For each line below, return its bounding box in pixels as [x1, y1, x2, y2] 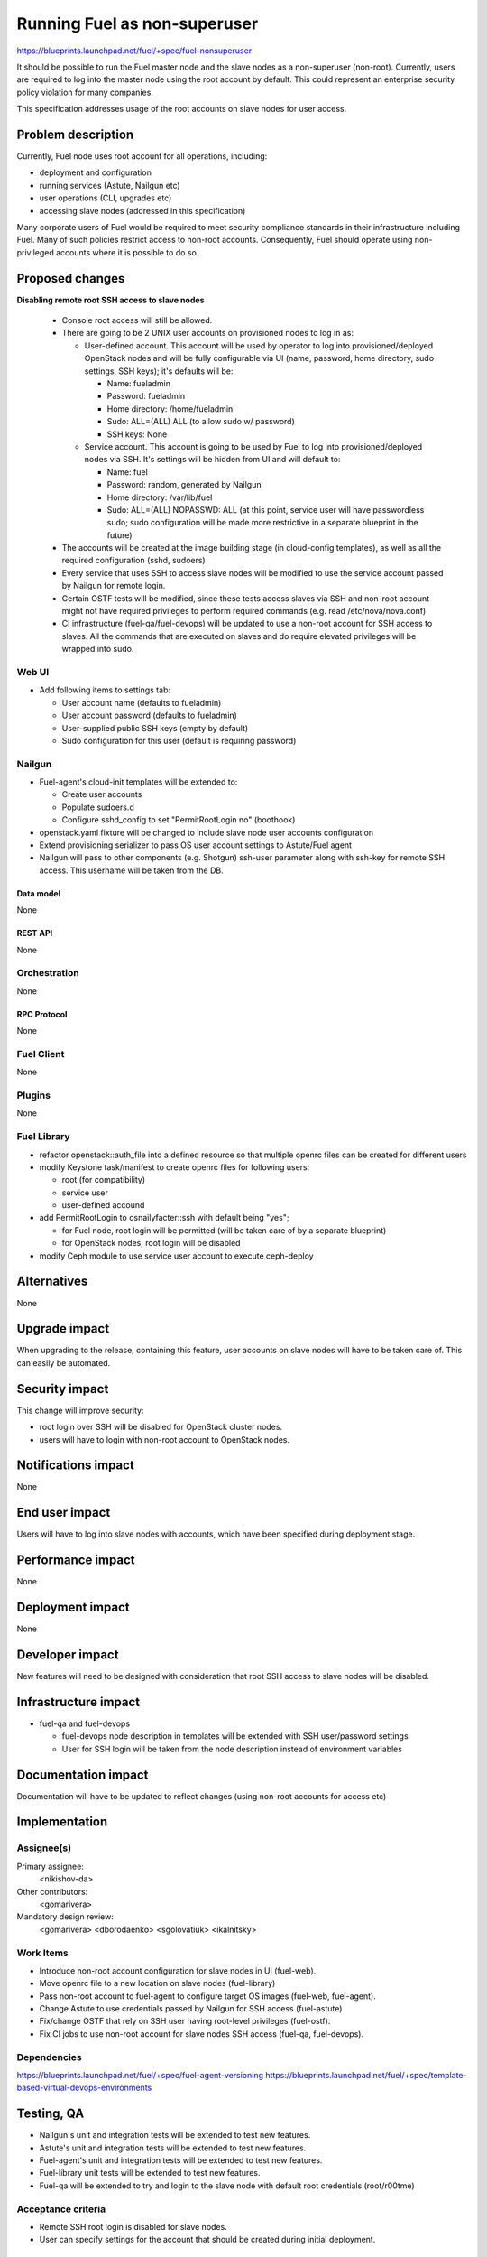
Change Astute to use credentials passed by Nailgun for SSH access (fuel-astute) [39, 2003, 343, 2014]
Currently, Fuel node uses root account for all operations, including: [16, 151, 268, 162]
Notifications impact [16, 1458, 134, 1473]
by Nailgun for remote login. [61, 581, 166, 591]
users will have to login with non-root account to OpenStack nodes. [39, 1434, 290, 1444]
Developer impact [16, 1647, 119, 1662]
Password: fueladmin [106, 391, 186, 402]
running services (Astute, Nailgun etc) [39, 180, 180, 190]
